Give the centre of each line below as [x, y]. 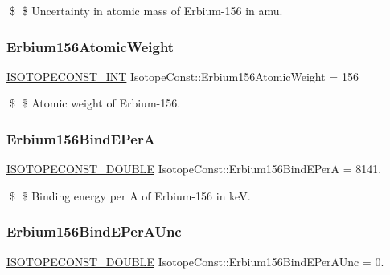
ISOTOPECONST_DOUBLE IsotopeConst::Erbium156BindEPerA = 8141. [194, 169]
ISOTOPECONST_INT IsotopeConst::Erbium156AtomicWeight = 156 [183, 76]
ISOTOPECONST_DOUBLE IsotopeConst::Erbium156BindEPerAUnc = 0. [195, 261]
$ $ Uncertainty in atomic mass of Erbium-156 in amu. [146, 10]
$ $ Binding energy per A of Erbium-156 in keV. [130, 195]
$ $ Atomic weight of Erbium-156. [95, 103]
